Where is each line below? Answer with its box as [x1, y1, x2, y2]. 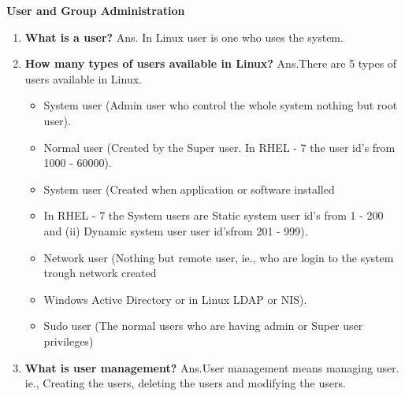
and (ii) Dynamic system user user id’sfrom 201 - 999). [43, 222, 308, 239]
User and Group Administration [6, 2, 185, 18]
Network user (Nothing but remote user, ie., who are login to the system [43, 249, 394, 265]
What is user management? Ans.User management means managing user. [24, 359, 399, 376]
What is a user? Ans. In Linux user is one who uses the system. [24, 28, 344, 45]
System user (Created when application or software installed [43, 180, 335, 197]
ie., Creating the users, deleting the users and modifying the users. [24, 375, 346, 391]
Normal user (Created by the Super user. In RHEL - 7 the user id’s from [43, 139, 396, 155]
